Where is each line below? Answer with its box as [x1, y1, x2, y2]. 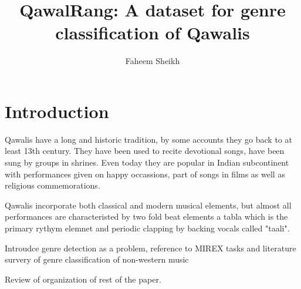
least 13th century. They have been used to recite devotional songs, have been [5, 144, 285, 157]
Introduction [5, 99, 109, 123]
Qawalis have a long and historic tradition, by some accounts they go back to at [5, 133, 292, 145]
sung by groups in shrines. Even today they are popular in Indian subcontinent [5, 156, 289, 169]
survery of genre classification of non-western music [5, 253, 189, 266]
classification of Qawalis [55, 21, 250, 45]
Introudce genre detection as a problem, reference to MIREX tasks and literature [5, 241, 296, 254]
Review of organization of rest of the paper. [5, 273, 161, 285]
